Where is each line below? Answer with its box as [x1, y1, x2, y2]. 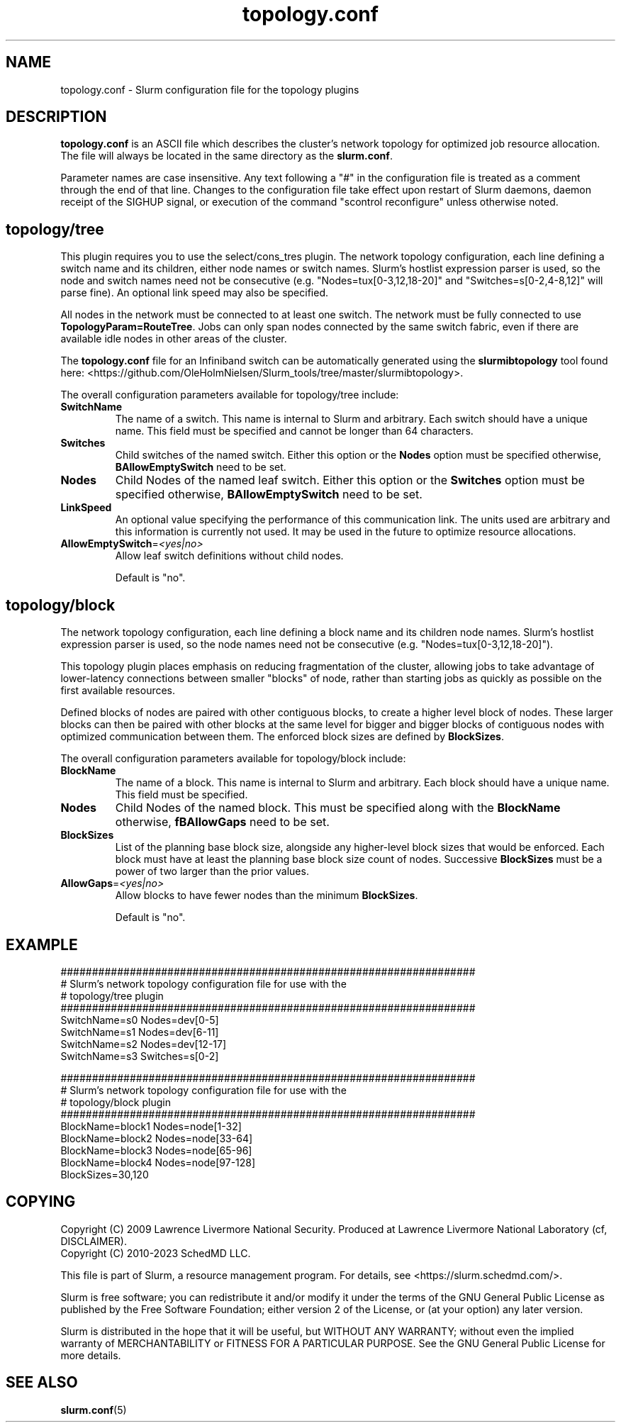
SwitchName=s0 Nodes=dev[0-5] [60, 1013, 219, 1026]
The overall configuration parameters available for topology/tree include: [60, 389, 399, 401]
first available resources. [60, 684, 176, 697]
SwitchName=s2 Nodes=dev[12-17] [60, 1037, 227, 1050]
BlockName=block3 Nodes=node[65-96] [60, 1144, 252, 1156]
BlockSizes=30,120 [60, 1168, 149, 1181]
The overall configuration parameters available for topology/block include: [60, 752, 406, 765]
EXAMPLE [6, 935, 78, 954]
